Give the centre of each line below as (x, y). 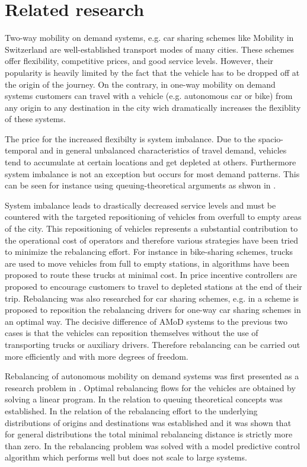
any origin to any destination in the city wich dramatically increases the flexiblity (153, 107)
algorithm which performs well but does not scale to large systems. (126, 457)
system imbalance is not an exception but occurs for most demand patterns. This (152, 173)
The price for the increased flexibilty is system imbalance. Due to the (130, 138)
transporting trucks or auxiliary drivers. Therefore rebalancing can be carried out (153, 344)
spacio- (271, 138)
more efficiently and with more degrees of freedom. (97, 356)
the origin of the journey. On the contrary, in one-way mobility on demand (140, 84)
